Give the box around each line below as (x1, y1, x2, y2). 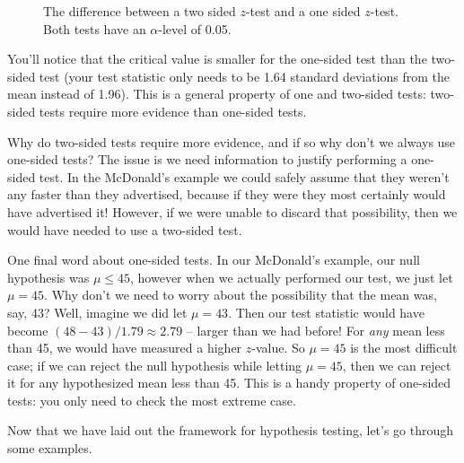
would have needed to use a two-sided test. (7, 220, 242, 239)
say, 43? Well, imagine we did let (7, 302, 188, 321)
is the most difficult (350, 338, 458, 357)
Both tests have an (43, 19, 146, 38)
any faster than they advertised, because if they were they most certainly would (7, 185, 446, 204)
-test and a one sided (245, 2, 361, 20)
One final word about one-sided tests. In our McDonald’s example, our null (7, 250, 420, 269)
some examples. (7, 439, 92, 458)
